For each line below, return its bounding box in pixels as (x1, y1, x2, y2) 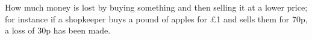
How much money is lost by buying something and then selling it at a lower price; (5, 1, 308, 13)
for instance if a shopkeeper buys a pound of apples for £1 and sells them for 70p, (5, 12, 308, 25)
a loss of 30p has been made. (5, 24, 111, 36)
